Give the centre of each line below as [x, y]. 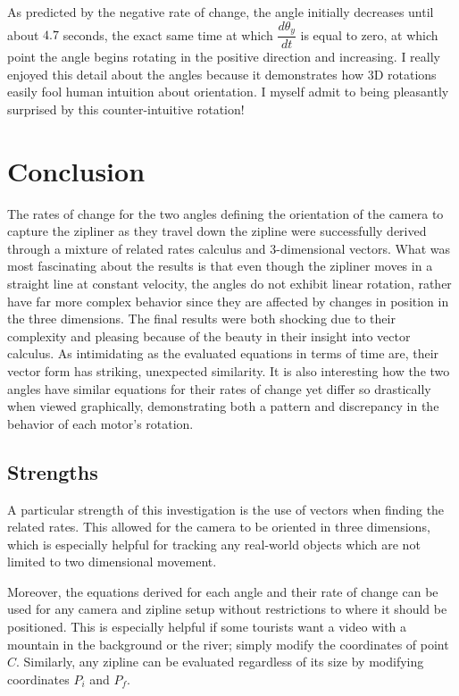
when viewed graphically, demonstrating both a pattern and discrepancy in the [223, 406]
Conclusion [76, 170]
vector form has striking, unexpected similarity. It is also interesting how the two [229, 370]
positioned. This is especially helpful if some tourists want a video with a [207, 627]
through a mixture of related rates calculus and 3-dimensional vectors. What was [229, 248]
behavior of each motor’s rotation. [100, 423]
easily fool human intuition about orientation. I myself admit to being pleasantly [228, 92]
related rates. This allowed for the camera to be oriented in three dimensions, [219, 527]
